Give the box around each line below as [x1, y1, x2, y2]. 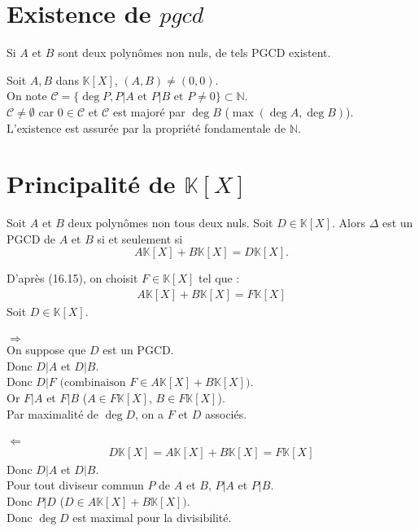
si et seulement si [97, 230, 183, 247]
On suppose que [7, 341, 86, 358]
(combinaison [59, 377, 126, 389]
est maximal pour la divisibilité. [72, 508, 232, 525]
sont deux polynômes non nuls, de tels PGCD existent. [58, 44, 331, 61]
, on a [135, 405, 164, 422]
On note [7, 87, 47, 104]
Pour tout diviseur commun [7, 476, 144, 494]
